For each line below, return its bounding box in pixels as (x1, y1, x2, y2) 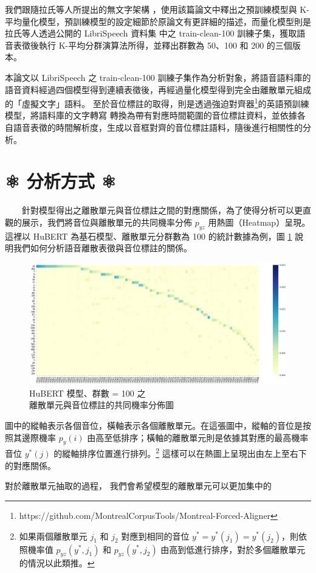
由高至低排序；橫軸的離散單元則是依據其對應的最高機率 (87, 431, 309, 443)
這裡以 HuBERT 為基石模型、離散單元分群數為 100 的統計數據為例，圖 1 (5, 229, 292, 242)
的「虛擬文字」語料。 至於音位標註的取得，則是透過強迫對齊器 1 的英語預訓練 (5, 95, 309, 109)
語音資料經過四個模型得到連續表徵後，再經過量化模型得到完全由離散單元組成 (5, 83, 311, 95)
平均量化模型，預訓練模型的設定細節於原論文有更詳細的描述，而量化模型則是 (5, 15, 311, 27)
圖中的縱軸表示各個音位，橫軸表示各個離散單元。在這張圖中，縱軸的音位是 (5, 419, 303, 432)
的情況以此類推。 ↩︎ (19, 557, 95, 569)
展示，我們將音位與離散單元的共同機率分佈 (21, 215, 192, 228)
